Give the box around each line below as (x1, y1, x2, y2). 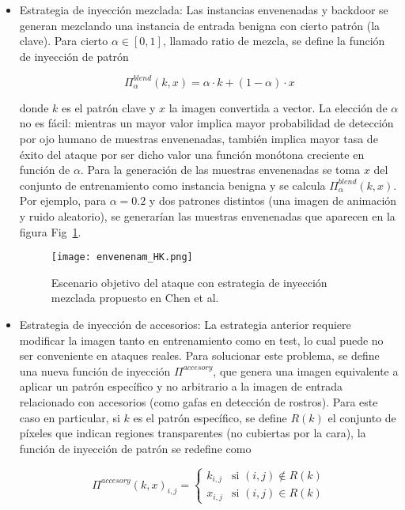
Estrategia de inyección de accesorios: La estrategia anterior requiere (19, 316, 351, 333)
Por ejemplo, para (19, 192, 106, 209)
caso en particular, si (19, 409, 120, 425)
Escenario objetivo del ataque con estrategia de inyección (51, 274, 327, 290)
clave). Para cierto (19, 32, 108, 49)
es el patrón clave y (61, 99, 156, 115)
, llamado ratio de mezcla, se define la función (162, 32, 385, 49)
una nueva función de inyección (19, 362, 171, 379)
